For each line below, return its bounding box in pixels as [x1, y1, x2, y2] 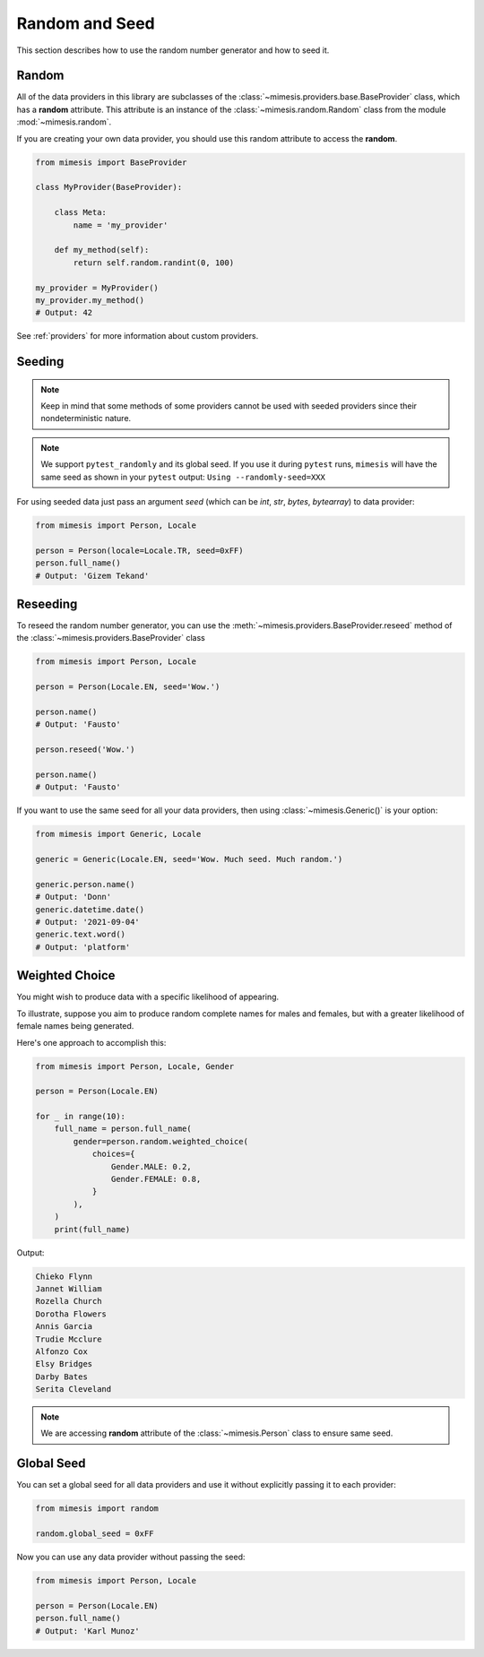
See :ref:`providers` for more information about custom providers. [16, 331, 259, 341]
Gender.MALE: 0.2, [110, 1161, 192, 1171]
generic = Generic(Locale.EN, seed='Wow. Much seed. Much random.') [35, 854, 343, 865]
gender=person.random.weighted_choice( [73, 1136, 248, 1146]
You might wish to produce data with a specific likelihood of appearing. [16, 991, 280, 1003]
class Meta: [54, 207, 108, 218]
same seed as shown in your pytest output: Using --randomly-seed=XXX [40, 471, 326, 482]
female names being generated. [16, 1021, 134, 1031]
